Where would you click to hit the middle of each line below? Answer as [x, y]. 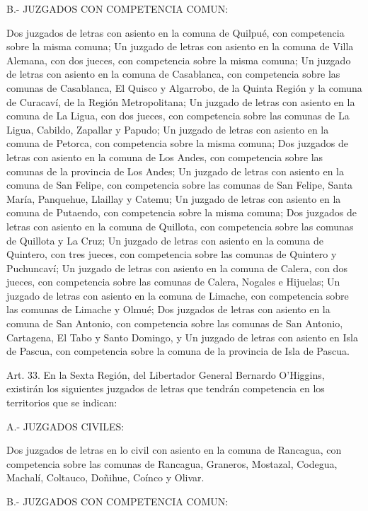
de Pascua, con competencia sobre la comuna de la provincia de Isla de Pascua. [178, 351]
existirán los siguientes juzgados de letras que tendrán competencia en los [166, 388]
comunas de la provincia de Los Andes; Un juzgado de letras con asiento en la [176, 171]
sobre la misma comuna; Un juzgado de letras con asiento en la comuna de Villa [180, 46]
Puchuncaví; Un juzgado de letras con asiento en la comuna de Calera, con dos [177, 268]
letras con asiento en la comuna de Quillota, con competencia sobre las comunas [180, 226]
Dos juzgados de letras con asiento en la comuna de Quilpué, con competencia [176, 32]
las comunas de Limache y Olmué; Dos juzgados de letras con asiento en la [168, 309]
